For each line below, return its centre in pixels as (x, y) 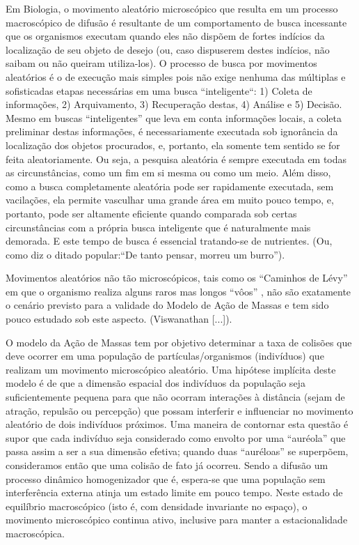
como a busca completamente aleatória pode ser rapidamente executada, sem (170, 186)
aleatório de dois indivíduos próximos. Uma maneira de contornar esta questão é (177, 424)
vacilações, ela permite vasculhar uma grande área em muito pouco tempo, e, (170, 200)
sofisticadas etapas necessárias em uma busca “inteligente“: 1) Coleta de (159, 90)
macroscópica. (35, 533)
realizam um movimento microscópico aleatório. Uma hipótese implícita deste (171, 369)
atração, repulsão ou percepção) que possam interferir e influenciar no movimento (179, 410)
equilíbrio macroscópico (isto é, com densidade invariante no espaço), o (157, 506)
